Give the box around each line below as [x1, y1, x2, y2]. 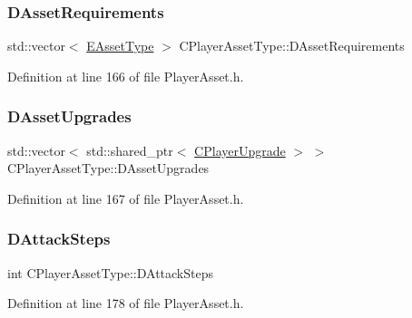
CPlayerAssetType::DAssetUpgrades [7, 159, 210, 178]
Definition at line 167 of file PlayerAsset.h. [7, 188, 244, 207]
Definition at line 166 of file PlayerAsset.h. [7, 66, 244, 85]
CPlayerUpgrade [194, 140, 286, 159]
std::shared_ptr [86, 140, 173, 159]
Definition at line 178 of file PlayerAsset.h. [7, 294, 244, 313]
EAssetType [86, 36, 154, 55]
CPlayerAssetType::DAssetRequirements [179, 36, 405, 55]
